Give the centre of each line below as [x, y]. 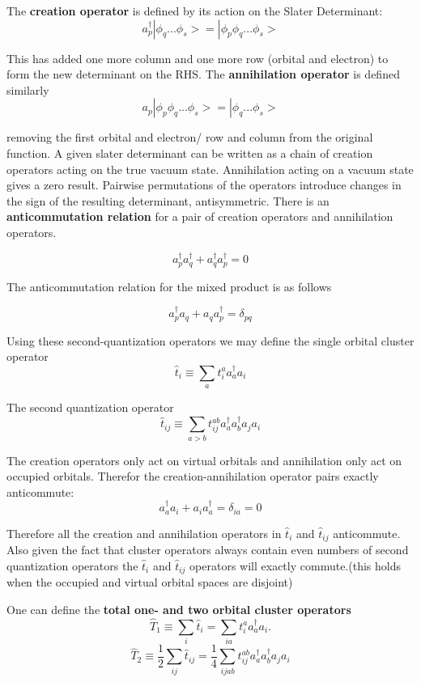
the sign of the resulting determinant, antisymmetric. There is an [168, 200]
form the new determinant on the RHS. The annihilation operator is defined [203, 74]
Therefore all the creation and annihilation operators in [144, 533]
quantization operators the [72, 565]
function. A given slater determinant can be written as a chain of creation [190, 152]
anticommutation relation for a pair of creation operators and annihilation [200, 216]
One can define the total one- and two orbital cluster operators [179, 609]
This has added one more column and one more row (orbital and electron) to [198, 58]
